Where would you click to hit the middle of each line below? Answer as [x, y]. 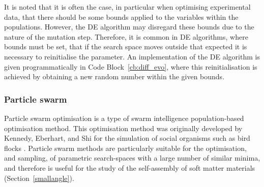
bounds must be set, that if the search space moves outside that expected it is [126, 46]
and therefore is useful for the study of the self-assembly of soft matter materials [130, 167]
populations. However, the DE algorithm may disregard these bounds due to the [129, 27]
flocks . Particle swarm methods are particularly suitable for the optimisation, [125, 148]
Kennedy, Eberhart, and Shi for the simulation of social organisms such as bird [127, 138]
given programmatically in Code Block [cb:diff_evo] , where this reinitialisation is [131, 66]
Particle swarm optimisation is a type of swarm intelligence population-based [124, 118]
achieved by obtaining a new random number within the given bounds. [114, 76]
